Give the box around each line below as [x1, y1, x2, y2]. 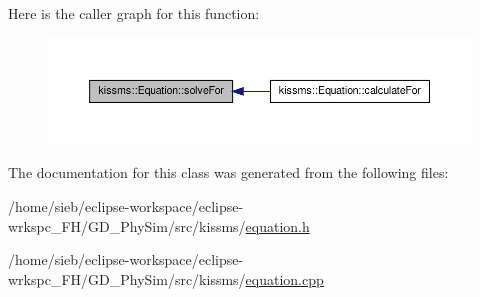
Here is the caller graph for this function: [8, 3, 260, 23]
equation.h [245, 215, 310, 236]
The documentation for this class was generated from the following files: [8, 162, 449, 183]
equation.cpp [245, 268, 324, 289]
